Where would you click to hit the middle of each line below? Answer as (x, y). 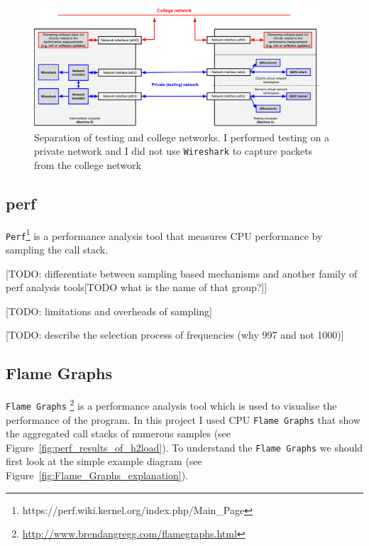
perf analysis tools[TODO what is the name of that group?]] (137, 287)
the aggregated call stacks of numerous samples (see (119, 433)
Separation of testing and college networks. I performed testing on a (182, 137)
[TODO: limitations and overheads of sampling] (109, 311)
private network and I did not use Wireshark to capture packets (174, 151)
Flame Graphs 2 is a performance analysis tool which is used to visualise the (171, 404)
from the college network (88, 164)
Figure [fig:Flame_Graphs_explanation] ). (97, 475)
